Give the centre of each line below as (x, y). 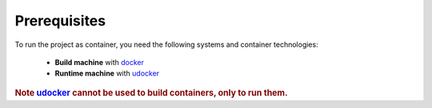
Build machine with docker (99, 62)
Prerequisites (60, 21)
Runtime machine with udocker (107, 73)
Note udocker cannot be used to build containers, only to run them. (151, 93)
